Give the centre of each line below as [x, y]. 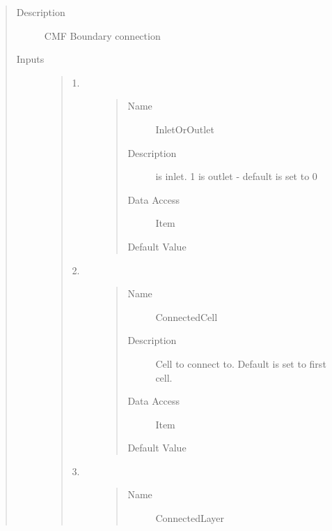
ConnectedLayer [190, 518]
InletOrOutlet [185, 129]
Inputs [30, 59]
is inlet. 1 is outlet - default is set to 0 [236, 176]
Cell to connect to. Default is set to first [241, 363]
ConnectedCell [187, 316]
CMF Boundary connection [102, 35]
